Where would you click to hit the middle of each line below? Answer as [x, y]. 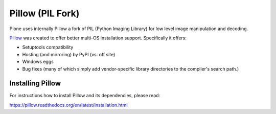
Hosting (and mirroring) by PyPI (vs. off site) [69, 54]
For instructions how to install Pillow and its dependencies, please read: [85, 96]
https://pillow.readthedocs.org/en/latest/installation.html [68, 105]
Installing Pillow [35, 84]
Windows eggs [38, 62]
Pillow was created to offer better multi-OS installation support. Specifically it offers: [98, 38]
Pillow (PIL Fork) [44, 13]
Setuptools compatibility [48, 47]
